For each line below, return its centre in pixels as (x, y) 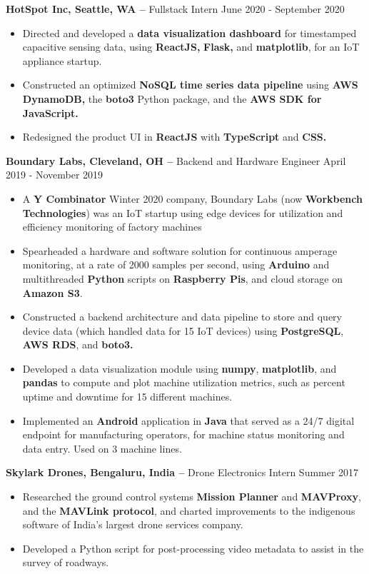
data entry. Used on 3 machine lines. (102, 448)
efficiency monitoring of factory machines (112, 227)
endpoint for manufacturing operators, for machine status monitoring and (183, 434)
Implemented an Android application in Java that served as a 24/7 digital (188, 420)
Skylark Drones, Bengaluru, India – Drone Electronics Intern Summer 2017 (182, 472)
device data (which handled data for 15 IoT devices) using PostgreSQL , (183, 330)
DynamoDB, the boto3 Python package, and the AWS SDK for (172, 98)
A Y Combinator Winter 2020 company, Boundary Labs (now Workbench (192, 198)
